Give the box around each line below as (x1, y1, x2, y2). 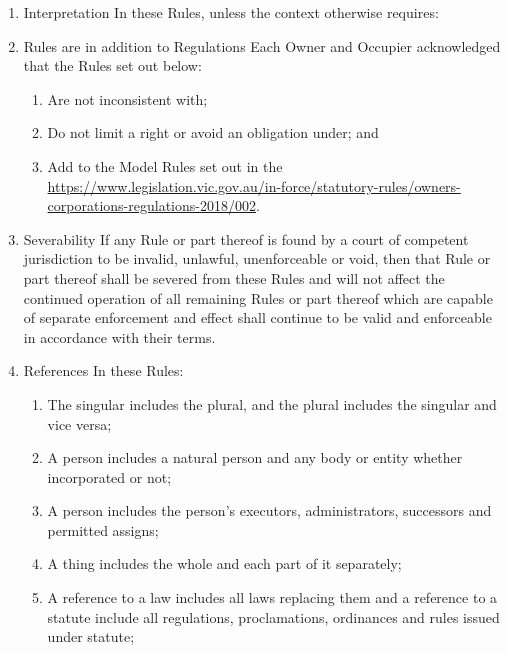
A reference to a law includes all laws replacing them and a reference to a (47, 587, 498, 608)
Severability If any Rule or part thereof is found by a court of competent (23, 228, 469, 249)
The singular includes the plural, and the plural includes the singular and (47, 393, 497, 414)
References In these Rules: (23, 360, 184, 381)
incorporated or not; (47, 466, 172, 487)
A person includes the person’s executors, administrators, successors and (47, 500, 492, 521)
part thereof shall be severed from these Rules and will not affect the (23, 267, 445, 288)
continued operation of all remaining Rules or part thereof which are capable (23, 287, 493, 308)
